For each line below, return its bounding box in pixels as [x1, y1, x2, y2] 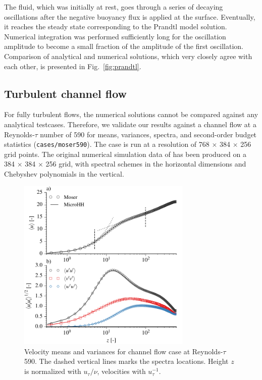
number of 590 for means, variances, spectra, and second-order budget [40, 129, 257, 139]
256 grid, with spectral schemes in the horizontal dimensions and [45, 158, 246, 169]
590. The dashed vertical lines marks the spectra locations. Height [24, 356, 229, 366]
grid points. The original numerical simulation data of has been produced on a [4, 148, 246, 159]
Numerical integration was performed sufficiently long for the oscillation [4, 31, 226, 41]
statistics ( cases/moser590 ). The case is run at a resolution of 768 [4, 139, 209, 149]
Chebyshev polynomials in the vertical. [4, 168, 124, 179]
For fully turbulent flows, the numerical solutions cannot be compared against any [4, 109, 258, 120]
